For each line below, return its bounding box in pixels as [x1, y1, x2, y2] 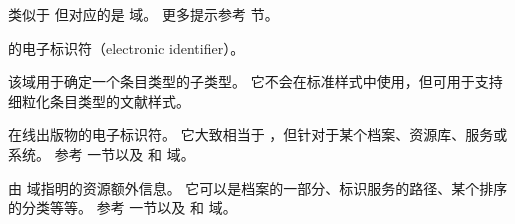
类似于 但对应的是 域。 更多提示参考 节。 [8, 4, 279, 24]
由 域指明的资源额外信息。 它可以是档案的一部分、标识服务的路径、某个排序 [8, 177, 508, 198]
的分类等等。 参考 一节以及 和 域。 [8, 197, 237, 218]
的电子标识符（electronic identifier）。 [8, 37, 245, 58]
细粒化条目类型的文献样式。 [8, 90, 190, 111]
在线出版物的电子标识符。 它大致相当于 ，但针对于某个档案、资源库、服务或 [8, 124, 508, 145]
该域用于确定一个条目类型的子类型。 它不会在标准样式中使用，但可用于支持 [8, 71, 503, 92]
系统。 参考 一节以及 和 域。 [8, 143, 195, 164]
